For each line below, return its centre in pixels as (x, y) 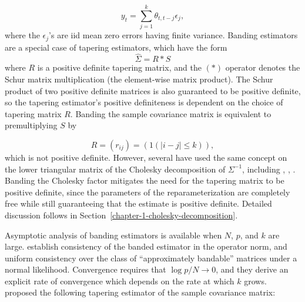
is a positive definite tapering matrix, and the (119, 67)
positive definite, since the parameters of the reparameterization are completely (148, 192)
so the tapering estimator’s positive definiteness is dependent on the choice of (144, 102)
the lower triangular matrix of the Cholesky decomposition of (115, 169)
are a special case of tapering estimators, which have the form (116, 47)
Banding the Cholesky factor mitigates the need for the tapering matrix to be (145, 180)
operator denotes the (263, 67)
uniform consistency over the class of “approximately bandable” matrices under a (151, 258)
